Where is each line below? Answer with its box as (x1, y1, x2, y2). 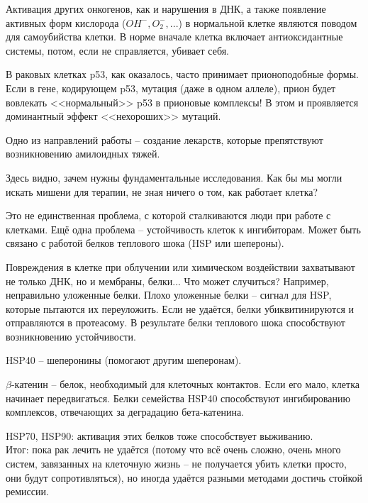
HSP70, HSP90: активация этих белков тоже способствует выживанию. (6, 428, 313, 443)
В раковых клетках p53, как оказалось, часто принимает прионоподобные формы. (6, 67, 359, 82)
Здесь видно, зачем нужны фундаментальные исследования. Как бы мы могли (6, 170, 342, 184)
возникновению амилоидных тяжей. (6, 146, 160, 161)
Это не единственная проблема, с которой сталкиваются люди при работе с (6, 208, 331, 223)
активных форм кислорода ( (6, 15, 126, 30)
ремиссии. (6, 484, 49, 499)
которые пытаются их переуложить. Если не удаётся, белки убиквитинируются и (6, 301, 355, 316)
